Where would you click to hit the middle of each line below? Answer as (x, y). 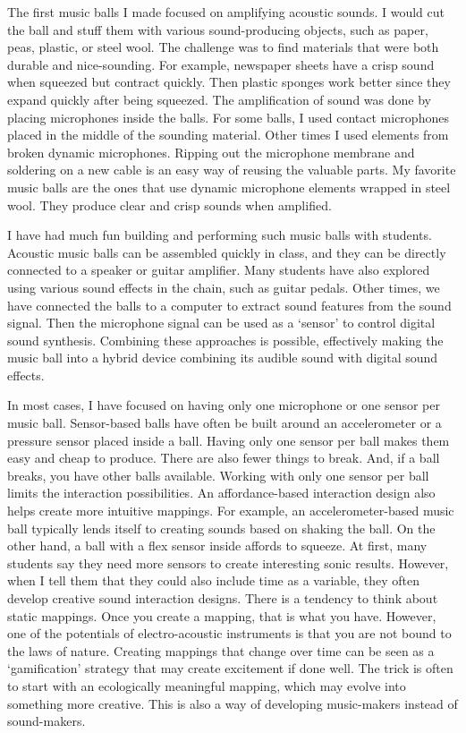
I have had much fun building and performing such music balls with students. (220, 235)
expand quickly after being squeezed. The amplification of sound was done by (219, 99)
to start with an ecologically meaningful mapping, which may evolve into (207, 685)
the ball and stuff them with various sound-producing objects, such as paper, (218, 29)
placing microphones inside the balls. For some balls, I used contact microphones (228, 117)
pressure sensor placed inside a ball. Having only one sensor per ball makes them (229, 440)
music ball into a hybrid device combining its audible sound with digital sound (223, 358)
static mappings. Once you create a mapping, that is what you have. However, (222, 615)
